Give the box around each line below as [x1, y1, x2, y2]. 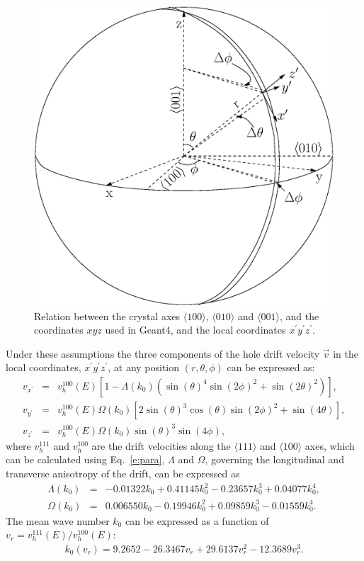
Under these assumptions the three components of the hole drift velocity [6, 346, 320, 361]
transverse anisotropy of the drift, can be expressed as [6, 465, 240, 480]
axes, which [305, 438, 355, 453]
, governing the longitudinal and [205, 452, 344, 467]
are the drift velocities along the [91, 438, 231, 453]
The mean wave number [6, 513, 110, 528]
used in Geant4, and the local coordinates [105, 322, 286, 337]
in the [333, 346, 358, 361]
